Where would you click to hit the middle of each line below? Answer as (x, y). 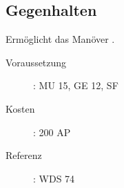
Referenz (24, 155)
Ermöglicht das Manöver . (60, 39)
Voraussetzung (36, 62)
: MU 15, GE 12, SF (76, 85)
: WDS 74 (54, 178)
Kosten (20, 108)
